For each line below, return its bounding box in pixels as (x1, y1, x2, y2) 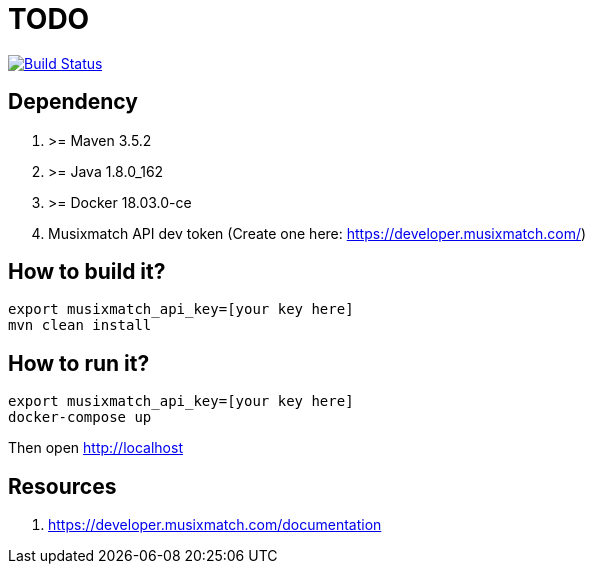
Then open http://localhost (8, 439, 183, 457)
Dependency (8, 89, 138, 115)
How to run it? (8, 350, 150, 376)
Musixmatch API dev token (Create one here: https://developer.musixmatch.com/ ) (48, 224, 587, 242)
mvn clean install (8, 317, 152, 334)
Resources (8, 473, 117, 499)
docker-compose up (8, 409, 152, 426)
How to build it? (8, 259, 166, 285)
